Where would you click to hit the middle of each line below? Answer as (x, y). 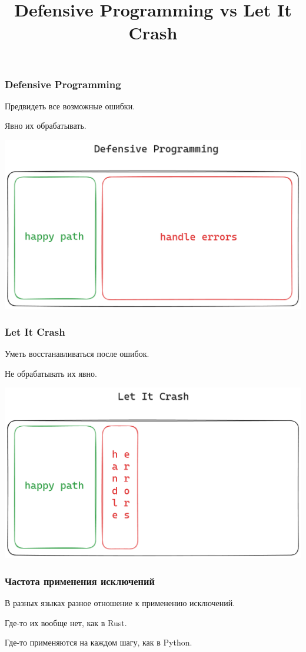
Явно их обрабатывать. (46, 126)
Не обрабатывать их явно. (51, 373)
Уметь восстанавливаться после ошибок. (77, 354)
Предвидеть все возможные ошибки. (70, 106)
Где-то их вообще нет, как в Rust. (66, 622)
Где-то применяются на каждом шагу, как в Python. (99, 642)
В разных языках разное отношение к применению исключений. (120, 603)
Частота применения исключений (80, 581)
